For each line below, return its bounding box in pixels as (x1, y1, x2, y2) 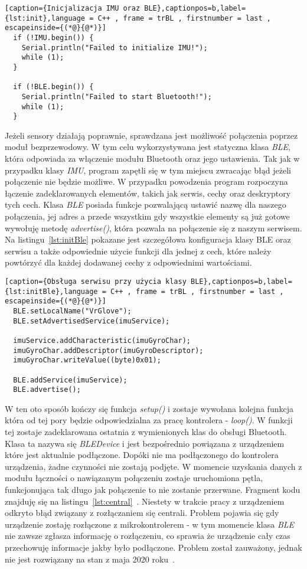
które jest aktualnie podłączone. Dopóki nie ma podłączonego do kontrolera (5, 449, 279, 461)
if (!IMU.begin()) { (13, 33, 94, 42)
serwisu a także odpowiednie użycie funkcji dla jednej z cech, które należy (5, 244, 272, 257)
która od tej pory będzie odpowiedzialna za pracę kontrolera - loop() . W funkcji (5, 414, 293, 426)
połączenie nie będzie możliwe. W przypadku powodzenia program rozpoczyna (5, 175, 288, 188)
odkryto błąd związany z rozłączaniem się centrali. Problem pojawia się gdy (5, 506, 279, 519)
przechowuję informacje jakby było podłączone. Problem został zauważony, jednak (5, 541, 302, 553)
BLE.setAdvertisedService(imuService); (13, 316, 170, 325)
